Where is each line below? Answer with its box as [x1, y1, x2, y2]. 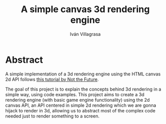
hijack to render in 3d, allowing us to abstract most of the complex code [5, 107, 156, 113]
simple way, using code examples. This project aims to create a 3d [5, 91, 145, 97]
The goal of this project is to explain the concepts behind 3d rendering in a [5, 86, 161, 92]
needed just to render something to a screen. [5, 113, 100, 119]
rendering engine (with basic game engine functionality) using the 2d [5, 97, 150, 103]
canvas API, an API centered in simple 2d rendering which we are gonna [5, 102, 156, 108]
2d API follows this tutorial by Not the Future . [5, 76, 99, 82]
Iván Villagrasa [70, 31, 101, 37]
